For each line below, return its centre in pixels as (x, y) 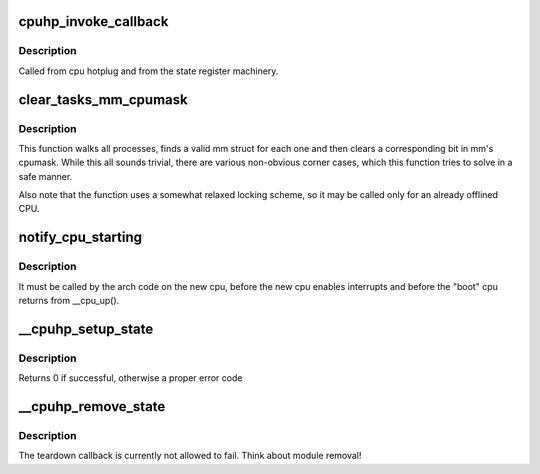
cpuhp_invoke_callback (93, 21)
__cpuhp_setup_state (86, 328)
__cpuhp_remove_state (92, 406)
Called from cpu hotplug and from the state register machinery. (148, 71)
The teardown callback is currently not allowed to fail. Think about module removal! (190, 456)
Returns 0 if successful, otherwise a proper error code (130, 378)
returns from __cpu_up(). (69, 301)
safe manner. (45, 176)
